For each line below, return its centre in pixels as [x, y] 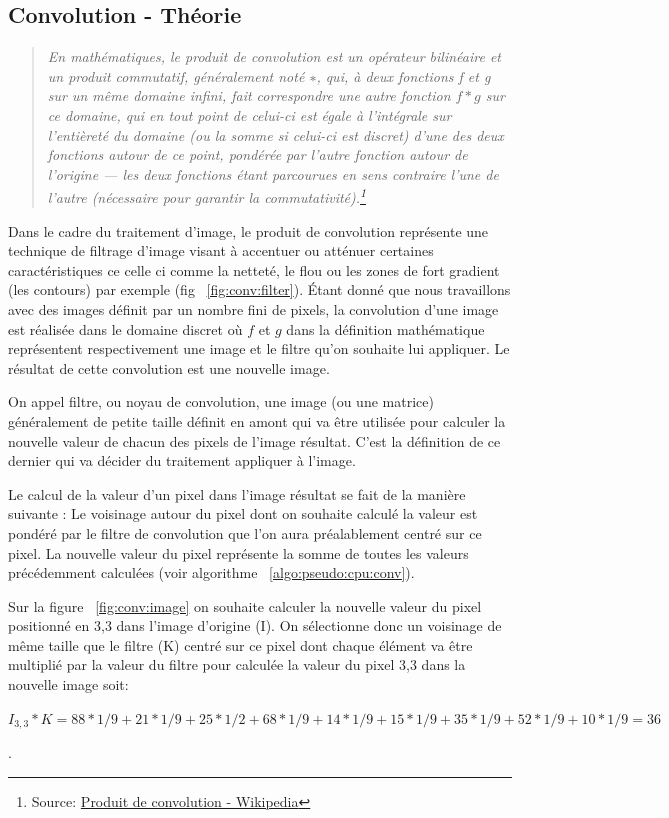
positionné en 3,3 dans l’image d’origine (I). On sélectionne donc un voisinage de [255, 625]
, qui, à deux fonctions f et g [403, 75]
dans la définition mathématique [385, 328]
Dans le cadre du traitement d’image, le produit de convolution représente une [248, 230]
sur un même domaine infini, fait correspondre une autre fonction [249, 95]
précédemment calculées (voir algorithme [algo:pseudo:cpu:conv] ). [211, 572]
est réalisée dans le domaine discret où [125, 328]
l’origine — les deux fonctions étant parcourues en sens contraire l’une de [273, 173]
